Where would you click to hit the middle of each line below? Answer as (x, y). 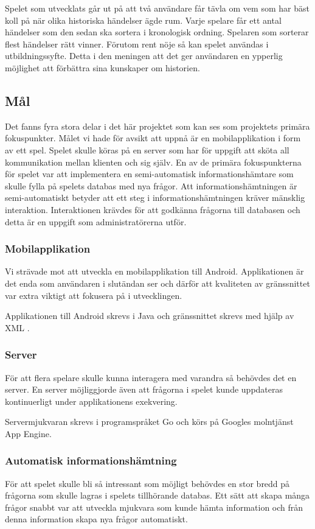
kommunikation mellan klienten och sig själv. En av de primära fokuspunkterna (153, 162)
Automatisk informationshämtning (91, 461)
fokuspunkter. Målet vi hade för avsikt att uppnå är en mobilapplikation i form (153, 138)
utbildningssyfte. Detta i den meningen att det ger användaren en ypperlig (144, 56)
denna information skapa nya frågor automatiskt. (96, 519)
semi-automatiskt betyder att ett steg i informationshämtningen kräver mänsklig (155, 198)
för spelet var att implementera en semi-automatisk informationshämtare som (149, 174)
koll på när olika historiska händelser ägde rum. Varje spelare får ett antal (143, 20)
